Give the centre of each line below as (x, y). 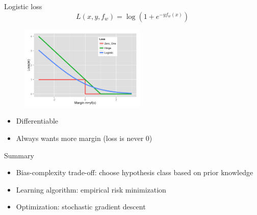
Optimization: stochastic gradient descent (81, 207)
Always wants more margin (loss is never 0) (84, 138)
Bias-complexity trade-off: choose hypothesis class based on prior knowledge (135, 172)
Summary (19, 155)
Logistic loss (23, 6)
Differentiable (37, 121)
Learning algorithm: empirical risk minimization (91, 189)
